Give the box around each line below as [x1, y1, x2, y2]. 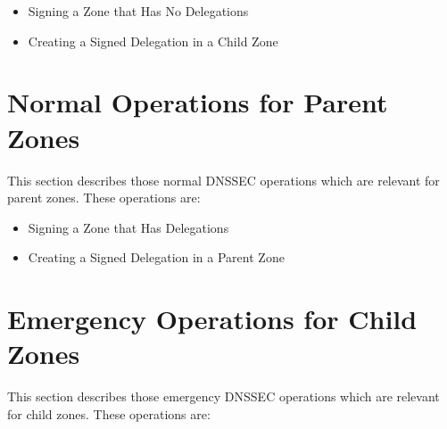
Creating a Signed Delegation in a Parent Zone [28, 248, 285, 267]
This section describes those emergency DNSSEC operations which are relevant [7, 387, 440, 406]
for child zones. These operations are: [7, 404, 211, 423]
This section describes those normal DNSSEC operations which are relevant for [7, 170, 440, 189]
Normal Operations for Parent [7, 84, 388, 120]
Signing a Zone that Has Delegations [28, 218, 229, 236]
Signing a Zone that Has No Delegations [28, 2, 249, 20]
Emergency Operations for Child [7, 301, 418, 337]
